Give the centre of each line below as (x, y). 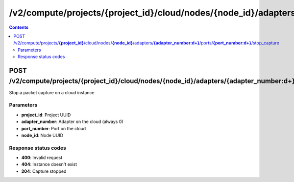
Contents (19, 27)
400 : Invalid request (42, 158)
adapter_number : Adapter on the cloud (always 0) (72, 121)
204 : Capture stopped (44, 171)
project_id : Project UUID (46, 115)
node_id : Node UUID (42, 135)
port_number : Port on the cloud (54, 128)
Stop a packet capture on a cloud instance (52, 92)
